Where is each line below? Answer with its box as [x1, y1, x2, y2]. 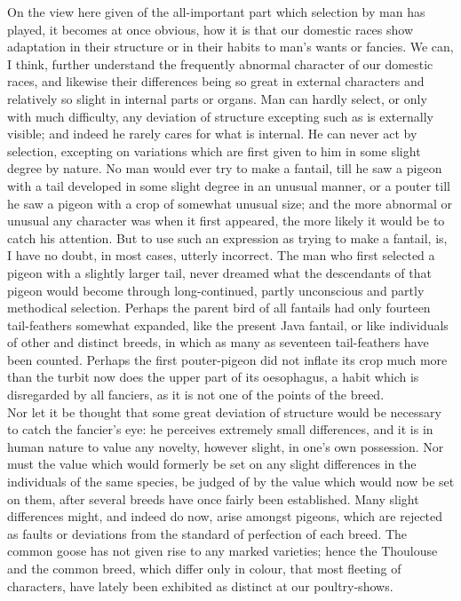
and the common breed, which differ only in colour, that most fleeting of [7, 559, 401, 577]
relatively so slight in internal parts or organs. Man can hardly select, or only [7, 89, 427, 107]
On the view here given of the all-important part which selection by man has [7, 3, 425, 20]
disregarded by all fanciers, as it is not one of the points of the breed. [7, 385, 385, 404]
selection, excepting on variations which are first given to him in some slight [7, 141, 421, 160]
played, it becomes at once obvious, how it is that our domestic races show [7, 20, 414, 38]
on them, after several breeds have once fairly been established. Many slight [7, 489, 419, 508]
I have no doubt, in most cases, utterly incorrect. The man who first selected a [7, 246, 435, 265]
